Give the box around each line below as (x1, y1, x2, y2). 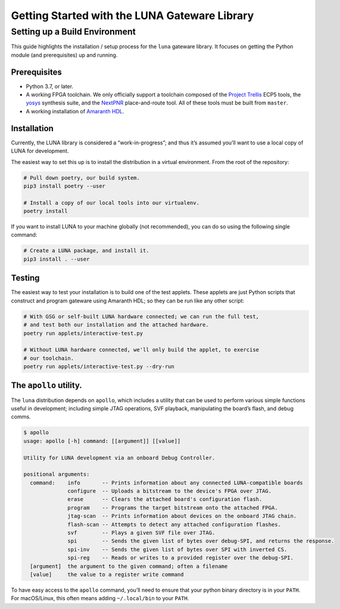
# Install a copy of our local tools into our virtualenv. (23, 199, 199, 206)
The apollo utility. (11, 381, 83, 391)
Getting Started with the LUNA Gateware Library (11, 9, 254, 22)
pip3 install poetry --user (23, 183, 105, 189)
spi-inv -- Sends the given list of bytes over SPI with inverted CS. (67, 546, 288, 553)
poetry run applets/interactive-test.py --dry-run (23, 363, 175, 370)
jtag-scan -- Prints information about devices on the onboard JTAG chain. (67, 513, 297, 520)
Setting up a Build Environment (11, 26, 136, 37)
